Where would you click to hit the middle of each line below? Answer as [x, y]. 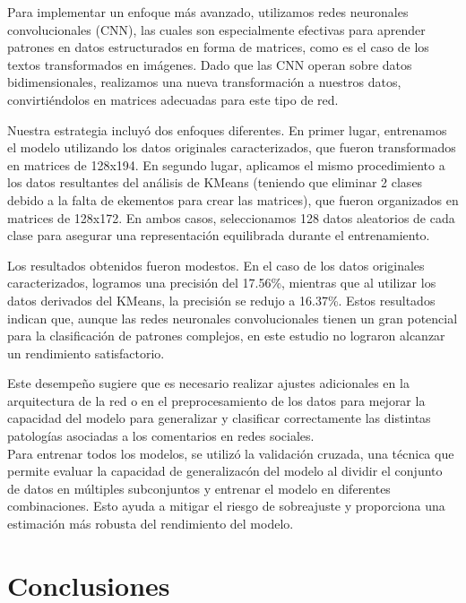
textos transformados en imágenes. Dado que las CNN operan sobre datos [210, 64]
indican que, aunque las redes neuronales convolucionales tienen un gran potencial [233, 318]
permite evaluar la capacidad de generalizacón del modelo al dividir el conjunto [225, 471]
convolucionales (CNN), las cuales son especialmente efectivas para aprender [216, 29]
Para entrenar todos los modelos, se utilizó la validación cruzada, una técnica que [231, 453]
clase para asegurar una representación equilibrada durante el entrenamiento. [219, 235]
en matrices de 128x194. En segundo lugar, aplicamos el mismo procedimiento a [226, 164]
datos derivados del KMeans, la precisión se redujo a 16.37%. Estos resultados [221, 300]
